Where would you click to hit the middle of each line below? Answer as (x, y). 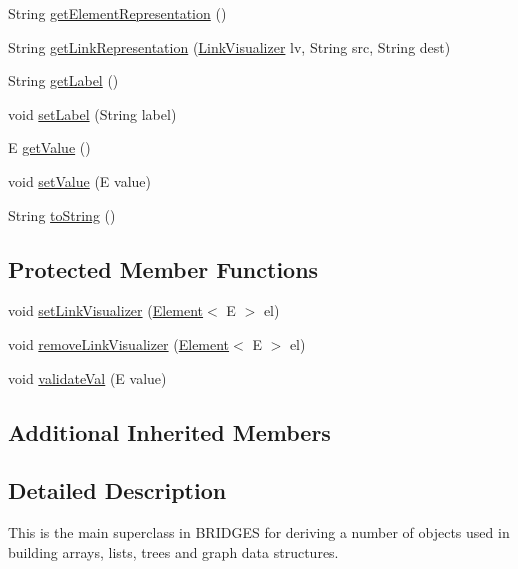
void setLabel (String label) (92, 113)
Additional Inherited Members (169, 431)
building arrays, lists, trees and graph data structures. (173, 551)
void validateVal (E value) (87, 377)
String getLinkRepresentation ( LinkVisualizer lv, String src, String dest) (229, 46)
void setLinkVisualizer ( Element (106, 310)
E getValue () (49, 147)
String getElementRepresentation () (117, 13)
